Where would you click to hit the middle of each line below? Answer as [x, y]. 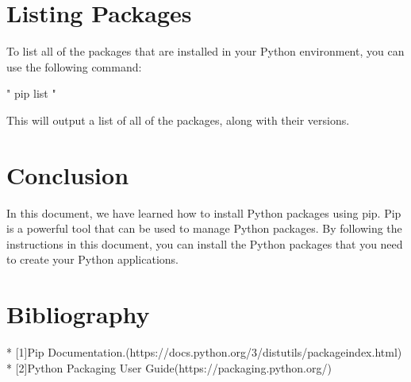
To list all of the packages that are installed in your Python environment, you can [205, 51]
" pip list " [31, 93]
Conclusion [68, 174]
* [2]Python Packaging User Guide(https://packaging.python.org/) [169, 367]
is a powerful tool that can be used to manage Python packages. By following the [204, 228]
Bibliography [78, 314]
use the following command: [74, 66]
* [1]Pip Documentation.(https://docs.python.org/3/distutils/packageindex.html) [204, 352]
